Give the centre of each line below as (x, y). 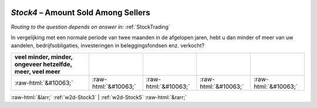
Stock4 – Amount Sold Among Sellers (80, 13)
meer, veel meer (38, 71)
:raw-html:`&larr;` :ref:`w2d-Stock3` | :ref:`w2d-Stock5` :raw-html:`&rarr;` (99, 97)
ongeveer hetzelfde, (43, 64)
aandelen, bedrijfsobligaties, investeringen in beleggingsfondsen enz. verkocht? (108, 46)
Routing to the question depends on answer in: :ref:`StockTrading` (90, 27)
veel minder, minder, (43, 57)
